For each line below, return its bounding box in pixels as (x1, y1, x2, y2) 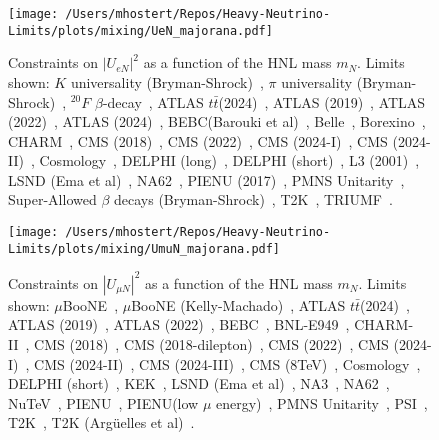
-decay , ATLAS (102, 91, 204, 112)
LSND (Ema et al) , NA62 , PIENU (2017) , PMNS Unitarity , (8, 169, 405, 190)
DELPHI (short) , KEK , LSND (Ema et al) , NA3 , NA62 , (8, 373, 390, 394)
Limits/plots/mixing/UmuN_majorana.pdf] (8, 241, 281, 256)
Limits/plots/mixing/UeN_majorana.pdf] (8, 23, 273, 38)
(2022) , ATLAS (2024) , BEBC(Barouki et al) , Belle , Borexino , (8, 111, 426, 132)
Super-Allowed (8, 189, 97, 210)
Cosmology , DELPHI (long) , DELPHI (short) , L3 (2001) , (39, 150, 420, 171)
